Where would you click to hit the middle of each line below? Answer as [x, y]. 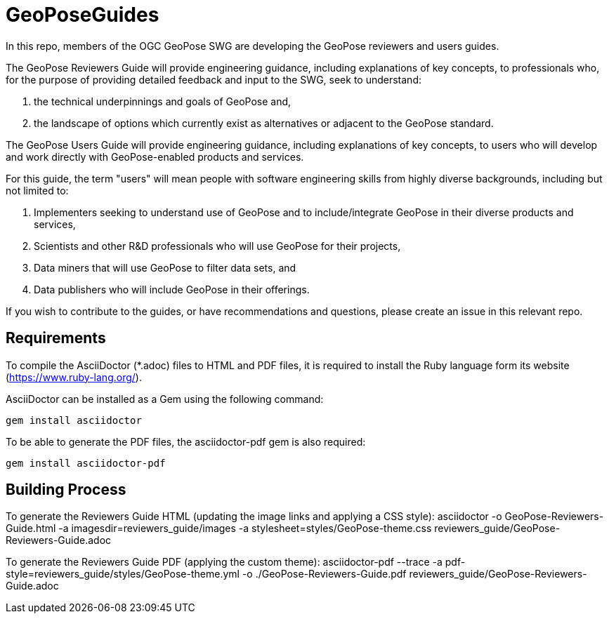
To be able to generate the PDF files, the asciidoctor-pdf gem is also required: [186, 441]
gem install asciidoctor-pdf [86, 463]
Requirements [56, 338]
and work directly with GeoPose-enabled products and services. [155, 157]
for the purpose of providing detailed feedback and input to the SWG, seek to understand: [214, 79]
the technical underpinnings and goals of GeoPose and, [163, 101]
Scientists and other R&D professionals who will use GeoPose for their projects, [217, 246]
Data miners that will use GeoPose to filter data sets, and [165, 267]
